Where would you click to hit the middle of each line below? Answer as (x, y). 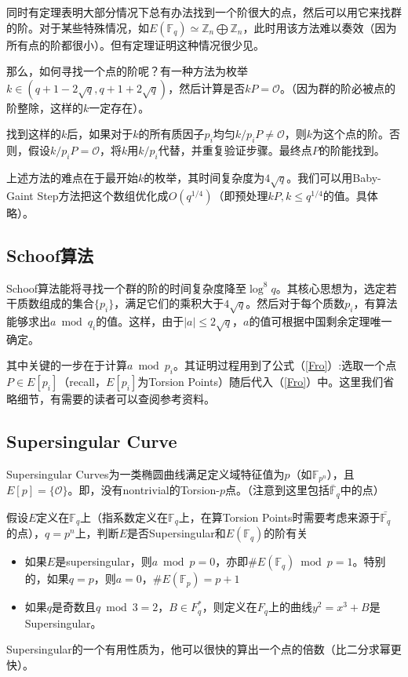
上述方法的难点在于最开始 (72, 177)
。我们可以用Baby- (334, 177)
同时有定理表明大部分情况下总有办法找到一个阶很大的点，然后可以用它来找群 (204, 12)
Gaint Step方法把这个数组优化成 (87, 195)
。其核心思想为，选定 (331, 288)
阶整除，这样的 (45, 107)
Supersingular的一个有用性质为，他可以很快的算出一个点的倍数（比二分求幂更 (204, 649)
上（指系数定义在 (124, 517)
